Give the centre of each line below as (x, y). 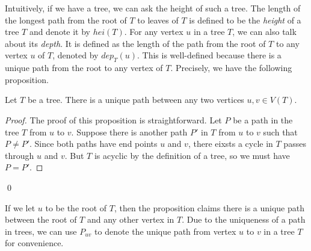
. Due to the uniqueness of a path (244, 219)
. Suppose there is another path (129, 132)
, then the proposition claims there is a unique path (209, 207)
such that (280, 132)
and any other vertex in (131, 219)
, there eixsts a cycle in (230, 144)
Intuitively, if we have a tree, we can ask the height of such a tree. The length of (153, 8)
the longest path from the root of (66, 20)
